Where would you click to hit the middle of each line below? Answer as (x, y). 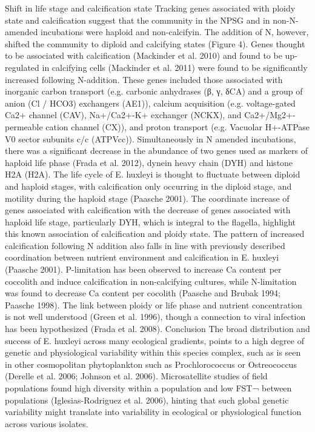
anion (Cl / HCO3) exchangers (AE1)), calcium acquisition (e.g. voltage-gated (150, 103)
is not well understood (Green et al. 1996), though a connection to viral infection (155, 317)
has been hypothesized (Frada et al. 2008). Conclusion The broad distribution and (157, 329)
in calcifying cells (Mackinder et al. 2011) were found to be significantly (175, 67)
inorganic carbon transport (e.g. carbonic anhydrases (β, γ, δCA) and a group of (154, 91)
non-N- (286, 20)
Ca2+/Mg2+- (270, 115)
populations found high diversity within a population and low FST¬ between (148, 388)
